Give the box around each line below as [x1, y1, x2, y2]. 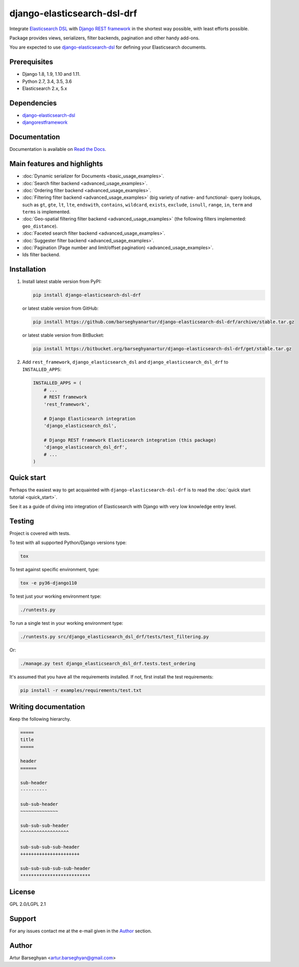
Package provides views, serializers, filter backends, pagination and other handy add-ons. [9, 35, 200, 41]
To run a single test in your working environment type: [9, 620, 124, 626]
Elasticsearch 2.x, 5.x [22, 85, 67, 92]
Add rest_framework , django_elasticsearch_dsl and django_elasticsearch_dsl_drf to [22, 359, 228, 365]
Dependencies [9, 99, 57, 107]
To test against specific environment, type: [9, 567, 100, 573]
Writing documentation [9, 702, 85, 711]
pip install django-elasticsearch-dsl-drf [33, 292, 141, 298]
